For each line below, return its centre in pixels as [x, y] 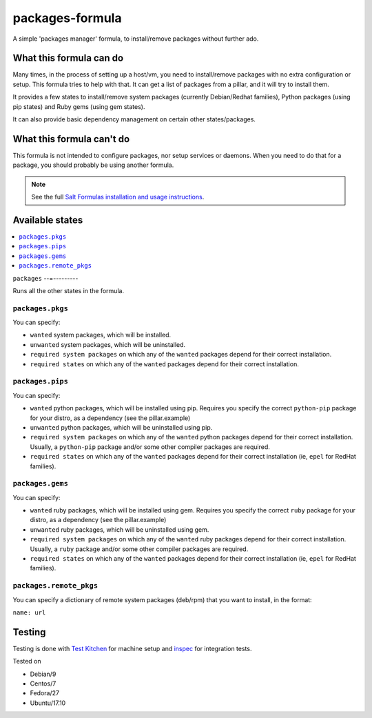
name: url [29, 612]
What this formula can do [68, 58]
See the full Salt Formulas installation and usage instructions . [118, 197]
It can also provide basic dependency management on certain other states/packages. [134, 119]
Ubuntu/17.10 [48, 703]
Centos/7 [43, 684]
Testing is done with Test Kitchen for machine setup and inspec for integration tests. [132, 648]
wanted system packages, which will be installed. [101, 335]
